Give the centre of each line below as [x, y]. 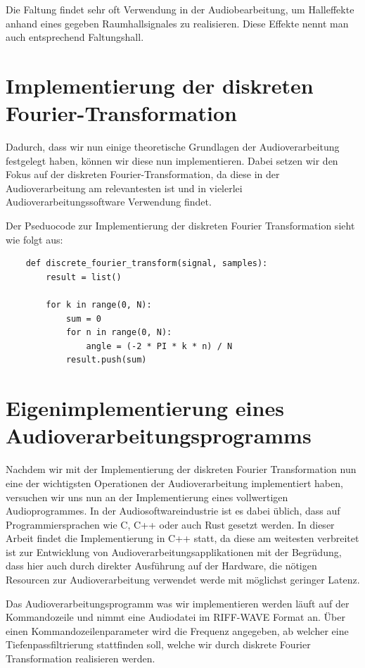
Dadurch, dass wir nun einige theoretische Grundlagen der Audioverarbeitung [173, 147]
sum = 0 [84, 319]
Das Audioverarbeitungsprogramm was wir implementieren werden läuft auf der [178, 603]
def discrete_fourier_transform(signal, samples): [147, 264]
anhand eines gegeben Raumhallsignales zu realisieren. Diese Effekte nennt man [177, 23]
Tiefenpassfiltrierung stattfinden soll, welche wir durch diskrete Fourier [158, 644]
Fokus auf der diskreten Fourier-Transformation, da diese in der [143, 174]
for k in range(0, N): [99, 305]
